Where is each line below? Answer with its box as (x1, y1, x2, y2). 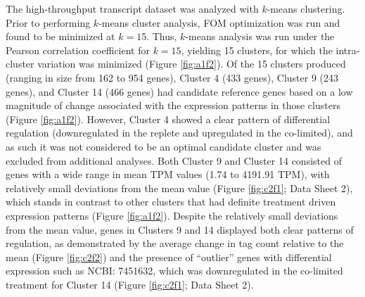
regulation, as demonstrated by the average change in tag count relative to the (6, 236, 344, 251)
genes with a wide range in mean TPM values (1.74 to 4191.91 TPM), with (6, 167, 330, 182)
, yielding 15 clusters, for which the (181, 42, 333, 57)
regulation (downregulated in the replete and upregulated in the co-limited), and (6, 125, 353, 140)
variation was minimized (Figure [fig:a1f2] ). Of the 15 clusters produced (37, 56, 346, 71)
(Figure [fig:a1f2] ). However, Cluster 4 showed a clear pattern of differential (6, 111, 331, 126)
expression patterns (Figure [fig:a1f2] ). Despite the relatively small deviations (6, 208, 338, 222)
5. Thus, (141, 29, 177, 44)
